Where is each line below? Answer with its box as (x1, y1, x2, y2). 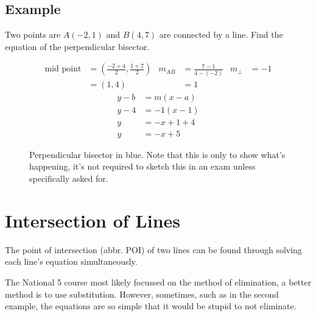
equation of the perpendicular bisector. (5, 40, 150, 52)
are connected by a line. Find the (159, 28, 283, 41)
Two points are (5, 28, 61, 41)
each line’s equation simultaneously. (5, 255, 138, 268)
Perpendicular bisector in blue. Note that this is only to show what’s (29, 148, 286, 160)
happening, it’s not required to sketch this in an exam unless (29, 160, 256, 173)
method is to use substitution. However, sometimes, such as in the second (5, 287, 279, 300)
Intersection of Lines (5, 207, 181, 232)
